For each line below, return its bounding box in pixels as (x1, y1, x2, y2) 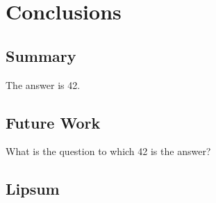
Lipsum (6, 178, 60, 200)
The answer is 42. (6, 77, 81, 92)
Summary (6, 44, 76, 66)
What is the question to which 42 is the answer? (6, 144, 211, 159)
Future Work (6, 111, 101, 133)
